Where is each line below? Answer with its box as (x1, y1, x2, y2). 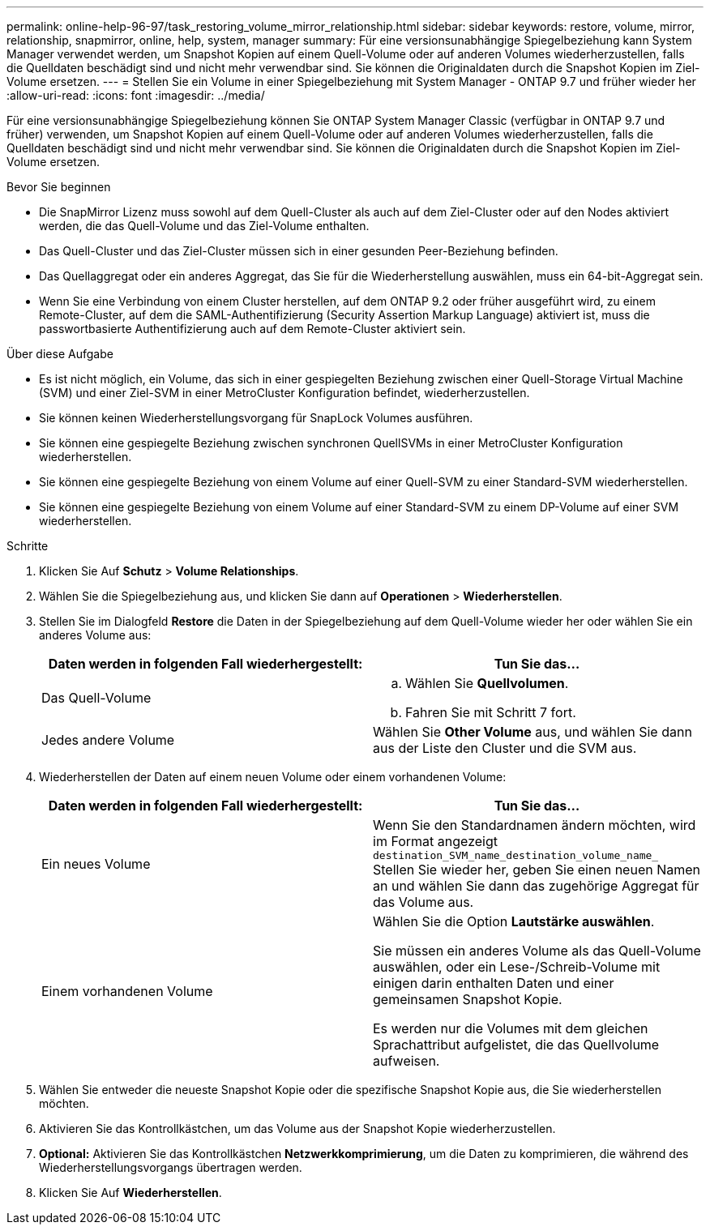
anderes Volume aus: (39, 628, 152, 642)
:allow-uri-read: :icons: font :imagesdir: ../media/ (6, 88, 265, 102)
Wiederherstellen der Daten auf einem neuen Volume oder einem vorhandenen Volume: (39, 770, 507, 784)
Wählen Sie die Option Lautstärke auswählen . (373, 913, 655, 930)
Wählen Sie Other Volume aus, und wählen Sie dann (373, 724, 692, 740)
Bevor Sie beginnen (6, 180, 111, 194)
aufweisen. (373, 1053, 440, 1069)
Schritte (6, 539, 49, 553)
